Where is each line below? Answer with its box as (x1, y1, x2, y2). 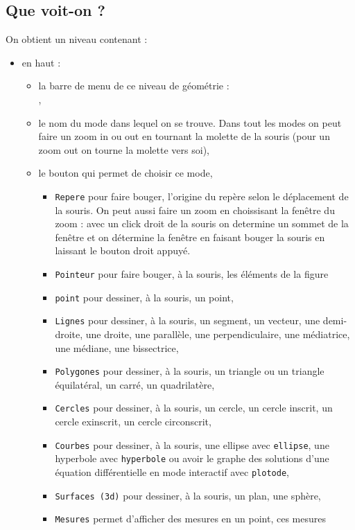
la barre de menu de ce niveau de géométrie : (38, 78, 230, 93)
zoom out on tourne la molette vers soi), (38, 142, 209, 157)
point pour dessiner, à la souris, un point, (55, 290, 234, 304)
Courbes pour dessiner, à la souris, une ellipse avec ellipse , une (55, 437, 329, 452)
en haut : (21, 55, 61, 69)
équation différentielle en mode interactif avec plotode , (55, 464, 289, 479)
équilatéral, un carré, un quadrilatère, (55, 377, 215, 391)
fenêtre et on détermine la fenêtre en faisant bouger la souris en (55, 229, 325, 244)
